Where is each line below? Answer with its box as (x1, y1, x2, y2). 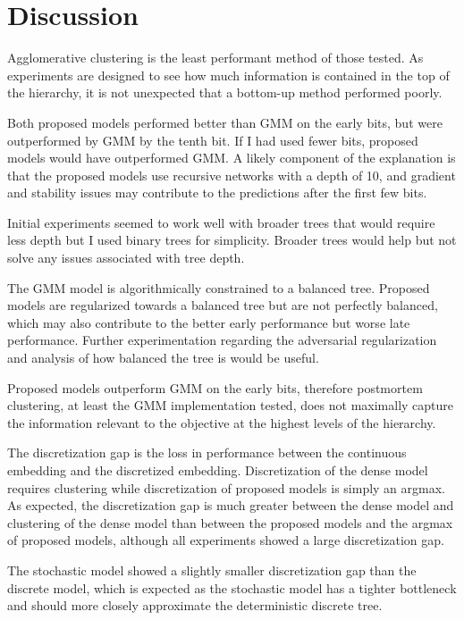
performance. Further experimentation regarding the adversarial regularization (7, 331, 437, 349)
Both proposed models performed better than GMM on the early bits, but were (7, 113, 443, 131)
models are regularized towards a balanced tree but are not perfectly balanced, (7, 296, 438, 314)
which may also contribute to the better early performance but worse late (7, 313, 410, 331)
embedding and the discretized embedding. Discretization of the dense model (7, 461, 428, 479)
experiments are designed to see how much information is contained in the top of (7, 65, 450, 84)
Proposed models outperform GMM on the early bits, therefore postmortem (7, 378, 423, 397)
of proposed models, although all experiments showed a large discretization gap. (7, 531, 444, 549)
